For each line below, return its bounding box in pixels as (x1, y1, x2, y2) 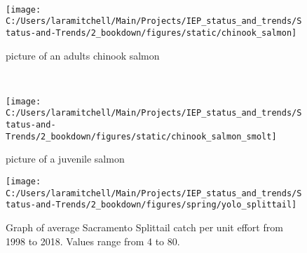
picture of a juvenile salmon (6, 151, 125, 166)
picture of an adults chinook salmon (6, 48, 160, 62)
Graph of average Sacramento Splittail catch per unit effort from (6, 219, 283, 234)
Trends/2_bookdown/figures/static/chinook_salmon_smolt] (6, 131, 277, 142)
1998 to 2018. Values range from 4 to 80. (6, 233, 180, 248)
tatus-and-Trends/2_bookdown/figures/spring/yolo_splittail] (6, 200, 297, 210)
